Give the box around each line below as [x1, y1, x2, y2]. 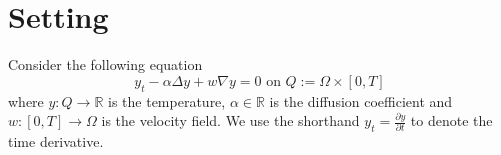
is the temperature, [108, 90, 226, 111]
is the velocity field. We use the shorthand [101, 110, 360, 131]
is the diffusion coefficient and [269, 90, 453, 111]
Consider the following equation [8, 54, 203, 75]
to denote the [410, 110, 493, 131]
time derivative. [8, 130, 104, 151]
